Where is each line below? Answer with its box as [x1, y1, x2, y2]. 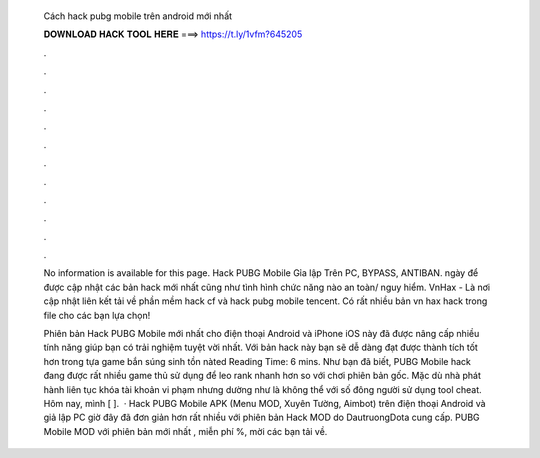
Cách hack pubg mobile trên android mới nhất [43, 10, 233, 22]
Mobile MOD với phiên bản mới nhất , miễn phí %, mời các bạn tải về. [43, 425, 328, 437]
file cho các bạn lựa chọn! [43, 309, 151, 321]
